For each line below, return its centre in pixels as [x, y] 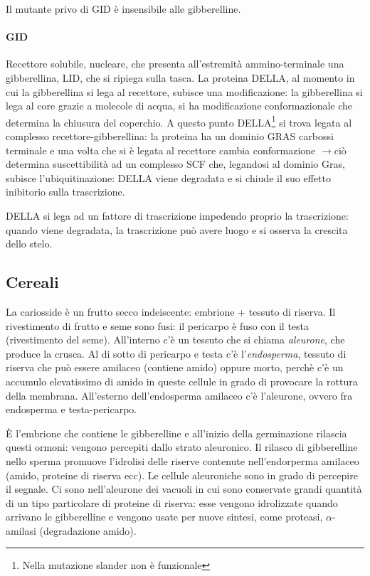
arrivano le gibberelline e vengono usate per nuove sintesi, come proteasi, [164, 517]
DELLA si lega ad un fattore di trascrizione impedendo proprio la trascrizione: [177, 215]
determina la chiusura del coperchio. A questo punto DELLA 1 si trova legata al [179, 121]
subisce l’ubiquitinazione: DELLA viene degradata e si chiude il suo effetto [168, 177]
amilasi [21, 530]
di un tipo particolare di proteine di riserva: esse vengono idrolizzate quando [172, 502]
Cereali [32, 282]
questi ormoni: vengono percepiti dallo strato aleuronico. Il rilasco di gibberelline [182, 447]
